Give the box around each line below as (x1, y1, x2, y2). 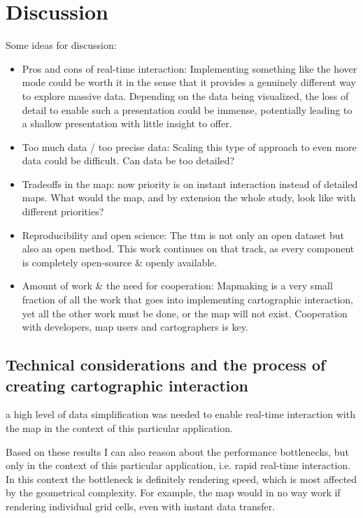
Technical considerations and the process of (6, 354, 326, 375)
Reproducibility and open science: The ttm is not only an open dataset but (22, 227, 344, 242)
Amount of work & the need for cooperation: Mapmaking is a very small (22, 278, 333, 293)
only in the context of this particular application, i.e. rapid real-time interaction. (6, 458, 351, 473)
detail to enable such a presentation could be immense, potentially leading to (22, 102, 353, 117)
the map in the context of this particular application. (6, 421, 233, 435)
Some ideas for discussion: (6, 38, 117, 52)
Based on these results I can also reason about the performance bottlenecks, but (6, 444, 349, 459)
